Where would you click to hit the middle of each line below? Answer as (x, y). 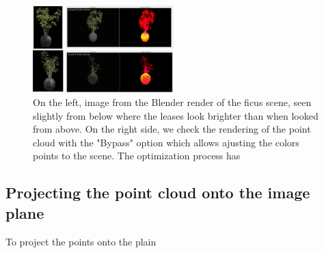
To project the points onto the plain (81, 241)
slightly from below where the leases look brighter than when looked (176, 115)
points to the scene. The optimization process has (137, 156)
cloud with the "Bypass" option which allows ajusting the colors (166, 142)
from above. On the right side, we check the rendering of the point (172, 129)
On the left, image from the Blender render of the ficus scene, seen (172, 102)
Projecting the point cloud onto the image (158, 192)
